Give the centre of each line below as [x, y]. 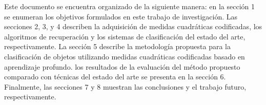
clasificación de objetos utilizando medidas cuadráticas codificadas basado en [125, 56]
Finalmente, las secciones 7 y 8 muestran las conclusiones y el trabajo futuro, [125, 86]
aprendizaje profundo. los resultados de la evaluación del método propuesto [122, 66]
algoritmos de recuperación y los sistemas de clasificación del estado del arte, [125, 36]
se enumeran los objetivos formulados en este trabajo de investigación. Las [121, 16]
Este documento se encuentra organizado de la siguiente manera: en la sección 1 [130, 6]
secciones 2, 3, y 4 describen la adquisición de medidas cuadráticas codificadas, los [133, 26]
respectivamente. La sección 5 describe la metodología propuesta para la [118, 46]
